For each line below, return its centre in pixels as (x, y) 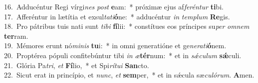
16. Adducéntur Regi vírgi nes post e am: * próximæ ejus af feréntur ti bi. (114, 6)
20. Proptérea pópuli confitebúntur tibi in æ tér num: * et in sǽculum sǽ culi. (123, 55)
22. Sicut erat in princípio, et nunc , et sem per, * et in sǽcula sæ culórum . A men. (129, 75)
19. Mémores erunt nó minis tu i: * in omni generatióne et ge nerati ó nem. (115, 45)
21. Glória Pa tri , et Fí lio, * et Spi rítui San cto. (77, 65)
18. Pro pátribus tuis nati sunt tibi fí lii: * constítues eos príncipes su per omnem (127, 26)
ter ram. (16, 36)
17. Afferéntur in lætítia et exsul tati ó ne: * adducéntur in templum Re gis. (117, 16)
